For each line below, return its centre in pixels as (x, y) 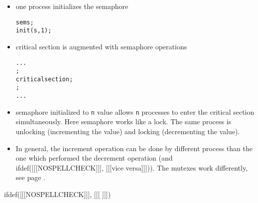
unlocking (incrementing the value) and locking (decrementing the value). (128, 131)
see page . (30, 177)
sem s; (25, 22)
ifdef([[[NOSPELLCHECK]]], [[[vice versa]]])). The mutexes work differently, (132, 167)
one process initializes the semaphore (72, 6)
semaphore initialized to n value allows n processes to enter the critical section (135, 111)
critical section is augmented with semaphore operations (101, 46)
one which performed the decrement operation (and (94, 158)
